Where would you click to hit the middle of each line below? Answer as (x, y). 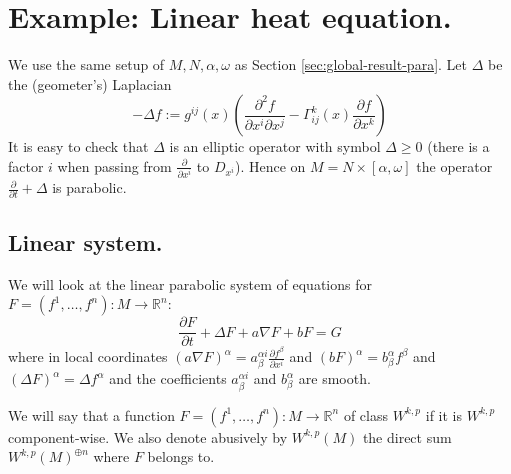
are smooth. (334, 378)
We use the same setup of (86, 64)
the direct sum (407, 436)
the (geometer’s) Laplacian (90, 83)
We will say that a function (91, 414)
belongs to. (181, 456)
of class (365, 414)
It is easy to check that (78, 146)
